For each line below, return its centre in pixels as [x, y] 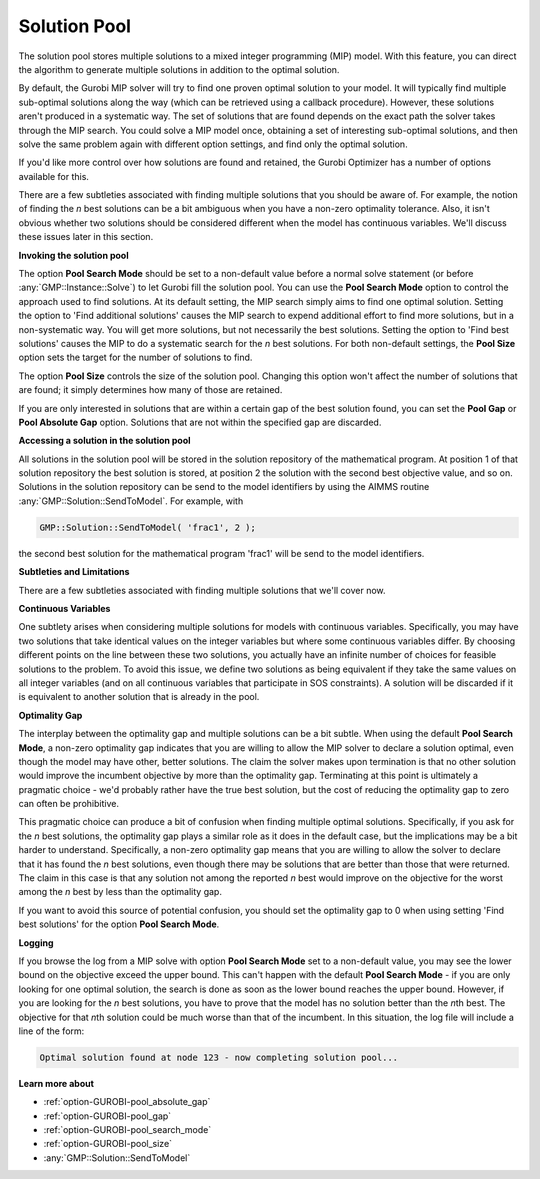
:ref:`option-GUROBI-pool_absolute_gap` [127, 1102]
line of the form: [51, 1031]
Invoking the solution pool [73, 255]
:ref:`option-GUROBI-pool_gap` [107, 1116]
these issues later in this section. [86, 237]
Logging [36, 942]
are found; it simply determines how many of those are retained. [150, 390]
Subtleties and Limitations [74, 572]
